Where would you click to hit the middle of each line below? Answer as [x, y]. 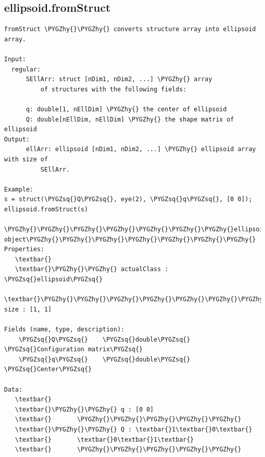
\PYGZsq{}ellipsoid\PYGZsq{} [54, 280]
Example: [19, 189]
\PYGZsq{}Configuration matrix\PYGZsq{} [74, 350]
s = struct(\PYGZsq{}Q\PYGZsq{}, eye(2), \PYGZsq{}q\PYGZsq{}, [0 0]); [128, 199]
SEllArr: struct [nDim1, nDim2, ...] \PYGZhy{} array [119, 79]
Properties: [24, 249]
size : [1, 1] [28, 309]
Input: [15, 59]
